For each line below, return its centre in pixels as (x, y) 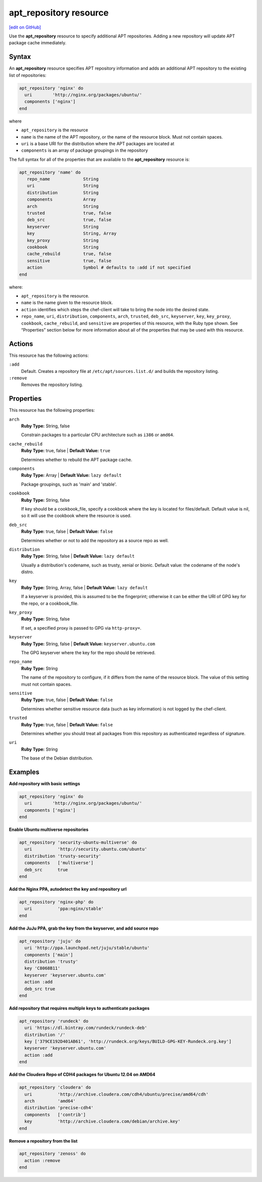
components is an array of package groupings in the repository (84, 150)
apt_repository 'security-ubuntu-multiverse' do (78, 843)
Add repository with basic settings (44, 783)
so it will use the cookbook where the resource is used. (76, 516)
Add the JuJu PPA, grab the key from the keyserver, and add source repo (84, 928)
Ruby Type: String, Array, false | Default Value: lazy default (84, 587)
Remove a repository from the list (43, 1141)
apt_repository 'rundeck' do (54, 1021)
